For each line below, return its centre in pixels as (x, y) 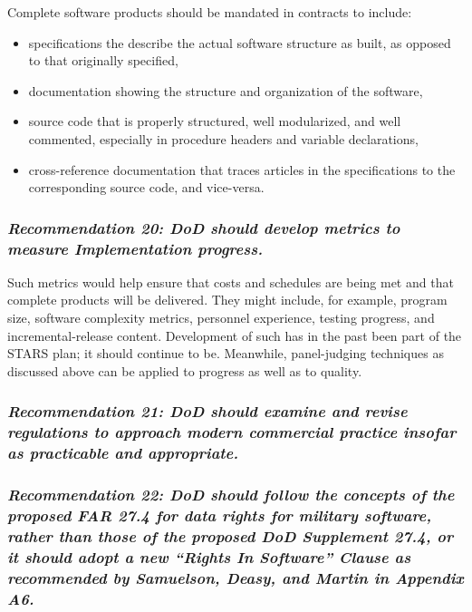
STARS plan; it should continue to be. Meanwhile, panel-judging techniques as (226, 353)
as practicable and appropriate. (123, 453)
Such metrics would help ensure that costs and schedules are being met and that (231, 282)
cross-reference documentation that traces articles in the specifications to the (242, 169)
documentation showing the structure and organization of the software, (226, 90)
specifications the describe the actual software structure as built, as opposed (240, 42)
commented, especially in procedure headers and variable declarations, (223, 138)
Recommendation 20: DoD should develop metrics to (204, 227)
